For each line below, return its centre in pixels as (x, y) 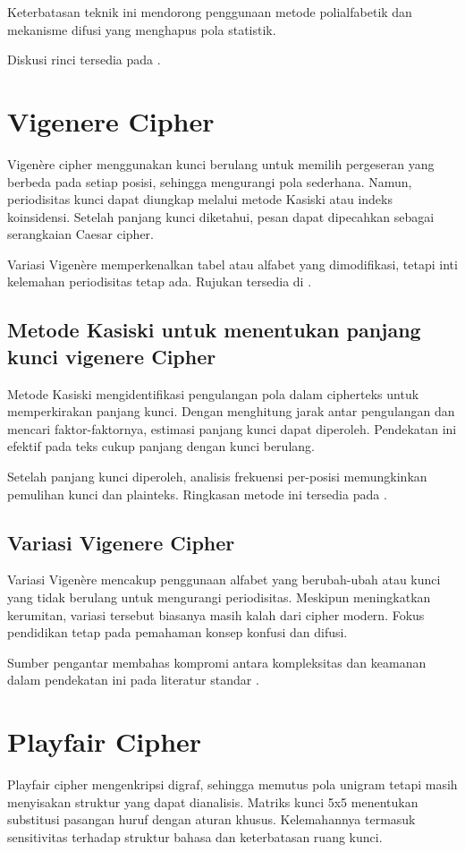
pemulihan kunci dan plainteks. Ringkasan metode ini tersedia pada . (197, 494)
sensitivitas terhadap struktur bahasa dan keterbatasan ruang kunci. (195, 836)
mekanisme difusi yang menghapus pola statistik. (142, 29)
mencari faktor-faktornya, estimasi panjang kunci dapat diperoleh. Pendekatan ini (232, 428)
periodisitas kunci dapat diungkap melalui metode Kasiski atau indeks (200, 199)
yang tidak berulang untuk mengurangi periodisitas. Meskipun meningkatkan (219, 597)
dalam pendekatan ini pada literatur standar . (133, 680)
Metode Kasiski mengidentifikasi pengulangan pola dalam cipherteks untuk (213, 393)
